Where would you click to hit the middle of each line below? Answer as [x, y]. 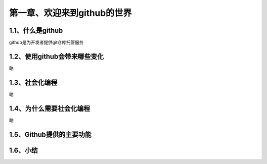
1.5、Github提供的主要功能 [50, 135]
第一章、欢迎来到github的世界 [70, 13]
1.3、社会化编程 [33, 82]
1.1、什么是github [36, 30]
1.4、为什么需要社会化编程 [50, 108]
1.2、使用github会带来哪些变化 [56, 56]
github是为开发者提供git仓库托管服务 [46, 43]
